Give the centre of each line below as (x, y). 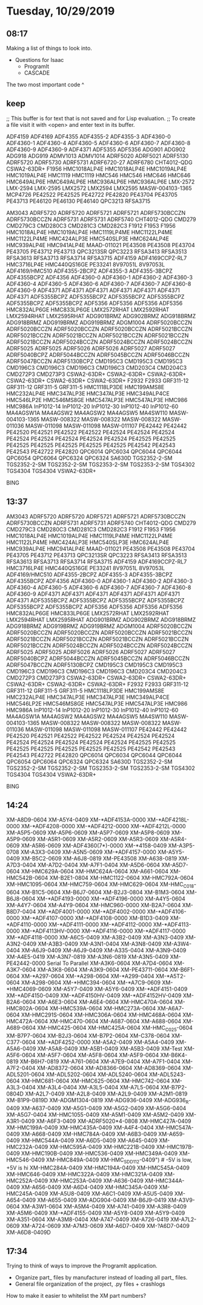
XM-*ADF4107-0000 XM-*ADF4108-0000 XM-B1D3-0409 (95, 918)
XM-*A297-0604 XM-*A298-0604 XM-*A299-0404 (88, 976)
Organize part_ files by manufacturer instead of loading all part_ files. (101, 1278)
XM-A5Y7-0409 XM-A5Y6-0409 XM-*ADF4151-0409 (120, 989)
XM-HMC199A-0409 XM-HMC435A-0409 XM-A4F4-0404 (80, 1127)
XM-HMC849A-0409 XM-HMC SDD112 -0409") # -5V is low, (119, 1160)
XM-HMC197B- (175, 1147)
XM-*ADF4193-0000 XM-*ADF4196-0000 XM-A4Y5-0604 (111, 899)
